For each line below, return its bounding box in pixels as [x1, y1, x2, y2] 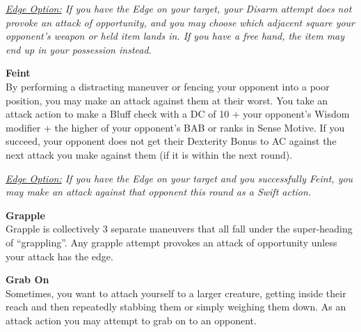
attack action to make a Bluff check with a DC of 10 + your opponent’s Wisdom [6, 106, 350, 121]
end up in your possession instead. [6, 42, 152, 56]
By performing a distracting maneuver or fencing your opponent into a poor [6, 79, 330, 93]
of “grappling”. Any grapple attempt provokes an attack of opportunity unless [6, 235, 337, 249]
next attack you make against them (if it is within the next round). [6, 147, 293, 161]
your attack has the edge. [6, 248, 113, 263]
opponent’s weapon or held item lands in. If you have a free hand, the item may [6, 29, 345, 43]
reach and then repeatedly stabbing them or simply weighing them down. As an [6, 299, 346, 314]
